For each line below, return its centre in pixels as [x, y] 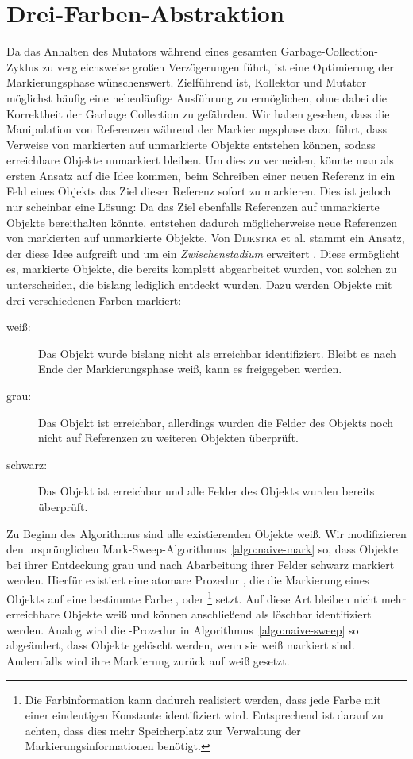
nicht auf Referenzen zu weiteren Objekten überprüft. [168, 438]
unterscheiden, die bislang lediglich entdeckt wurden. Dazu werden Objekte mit [199, 285]
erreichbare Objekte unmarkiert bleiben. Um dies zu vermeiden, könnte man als [200, 160]
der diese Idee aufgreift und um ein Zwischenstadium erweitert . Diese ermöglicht [203, 253]
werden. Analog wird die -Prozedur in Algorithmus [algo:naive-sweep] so [183, 629]
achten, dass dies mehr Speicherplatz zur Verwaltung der [163, 730]
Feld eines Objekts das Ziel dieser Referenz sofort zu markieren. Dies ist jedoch [199, 191]
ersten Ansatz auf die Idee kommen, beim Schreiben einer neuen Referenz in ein [201, 175]
